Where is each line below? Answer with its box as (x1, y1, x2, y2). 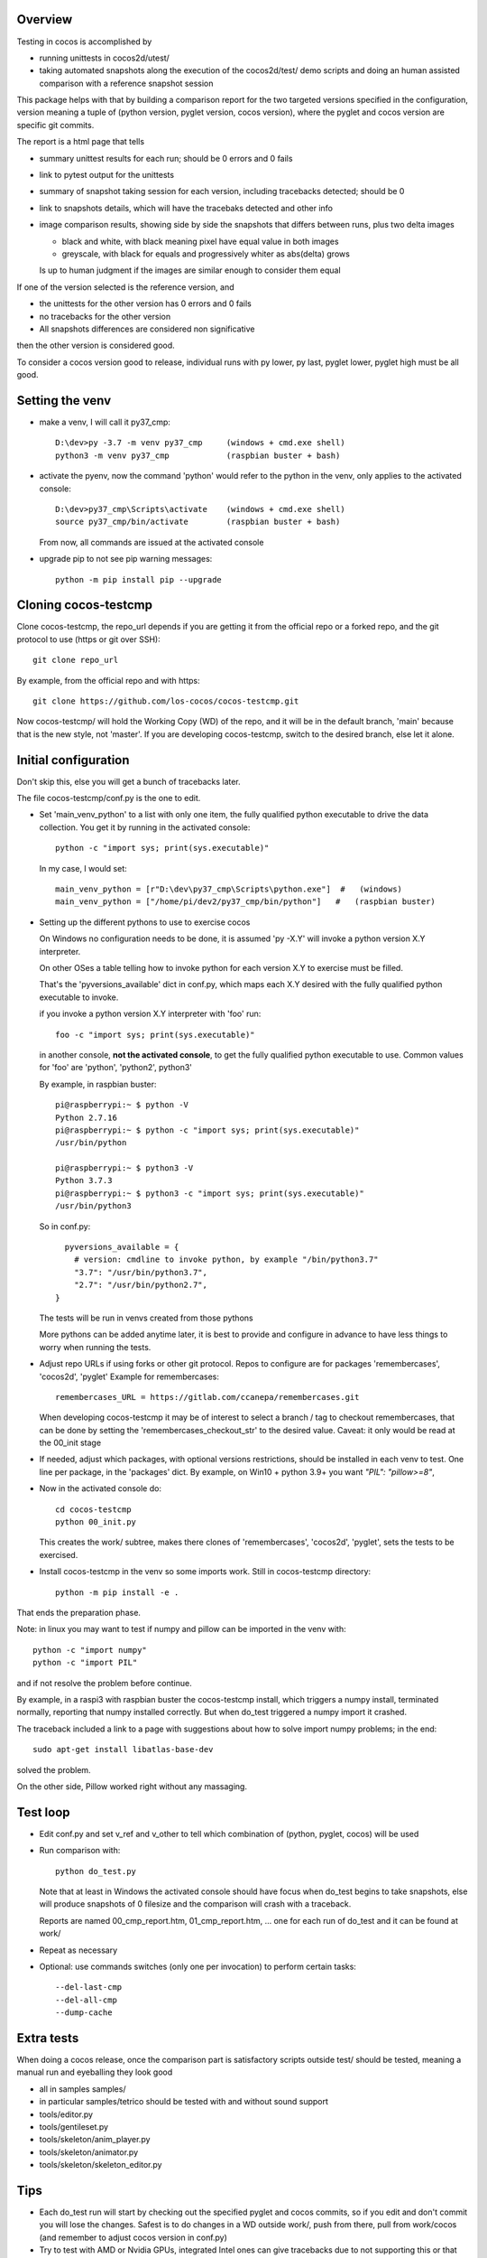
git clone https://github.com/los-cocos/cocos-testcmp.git (32, 696, 299, 706)
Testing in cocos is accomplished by (16, 36, 152, 47)
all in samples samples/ (39, 2083, 126, 2095)
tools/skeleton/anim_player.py (39, 2134, 151, 2145)
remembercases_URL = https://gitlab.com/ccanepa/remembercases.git (55, 1392, 360, 1402)
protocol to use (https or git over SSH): (16, 633, 161, 645)
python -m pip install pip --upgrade (55, 574, 223, 584)
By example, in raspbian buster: (39, 1078, 157, 1089)
